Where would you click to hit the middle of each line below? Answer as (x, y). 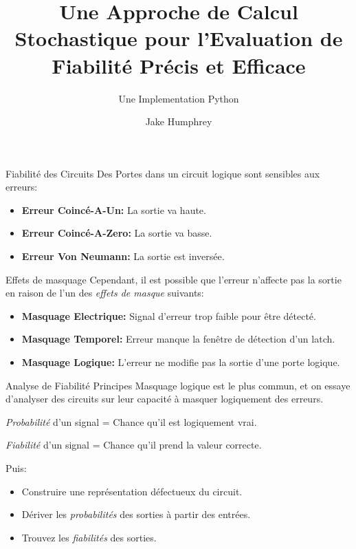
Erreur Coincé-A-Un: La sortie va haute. (114, 209)
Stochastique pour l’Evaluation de (179, 38)
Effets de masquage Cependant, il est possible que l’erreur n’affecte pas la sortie (174, 279)
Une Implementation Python (179, 98)
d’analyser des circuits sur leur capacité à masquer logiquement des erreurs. (165, 399)
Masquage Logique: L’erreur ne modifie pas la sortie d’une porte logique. (181, 362)
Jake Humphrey (179, 121)
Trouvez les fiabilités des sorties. (89, 537)
